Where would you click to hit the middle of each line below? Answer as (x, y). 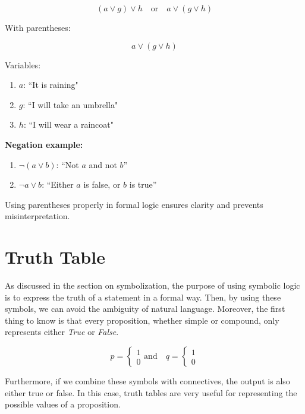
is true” (143, 184)
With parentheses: (38, 27)
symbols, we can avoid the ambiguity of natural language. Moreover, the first (145, 309)
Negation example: (44, 144)
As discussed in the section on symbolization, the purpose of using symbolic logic (152, 285)
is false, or (102, 184)
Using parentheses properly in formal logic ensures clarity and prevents (134, 204)
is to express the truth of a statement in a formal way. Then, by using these (143, 297)
